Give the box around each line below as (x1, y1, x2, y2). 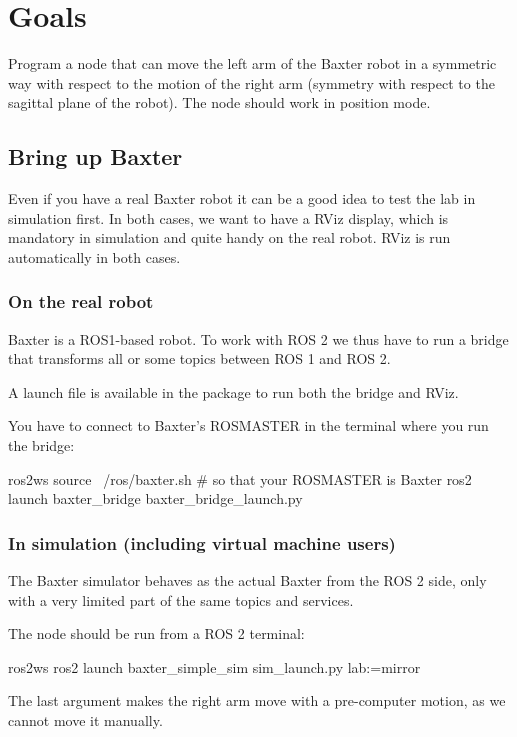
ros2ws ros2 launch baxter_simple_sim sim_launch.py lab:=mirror (8, 656, 421, 677)
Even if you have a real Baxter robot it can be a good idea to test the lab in (8, 188, 476, 209)
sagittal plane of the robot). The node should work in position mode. (8, 92, 431, 113)
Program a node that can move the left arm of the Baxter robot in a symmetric (8, 53, 497, 74)
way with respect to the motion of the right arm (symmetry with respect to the (8, 72, 495, 93)
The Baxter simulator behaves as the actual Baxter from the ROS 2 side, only (8, 570, 487, 591)
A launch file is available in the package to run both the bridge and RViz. (8, 381, 459, 402)
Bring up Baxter (8, 141, 183, 172)
